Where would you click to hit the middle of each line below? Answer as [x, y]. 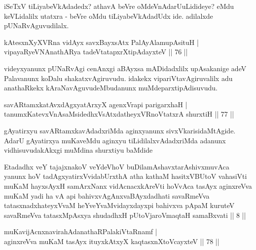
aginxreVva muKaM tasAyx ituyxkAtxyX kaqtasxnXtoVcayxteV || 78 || [112, 241]
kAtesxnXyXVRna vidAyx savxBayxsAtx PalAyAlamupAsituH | [101, 42]
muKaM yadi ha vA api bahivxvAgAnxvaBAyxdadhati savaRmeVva [107, 195]
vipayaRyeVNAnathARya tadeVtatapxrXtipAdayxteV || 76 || [96, 52]
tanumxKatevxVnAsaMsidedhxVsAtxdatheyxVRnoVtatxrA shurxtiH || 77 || [119, 114]
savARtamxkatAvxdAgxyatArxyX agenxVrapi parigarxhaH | [96, 104]
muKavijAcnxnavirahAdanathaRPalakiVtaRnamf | [81, 231]
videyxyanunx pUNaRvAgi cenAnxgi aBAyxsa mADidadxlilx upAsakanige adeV [125, 68]
